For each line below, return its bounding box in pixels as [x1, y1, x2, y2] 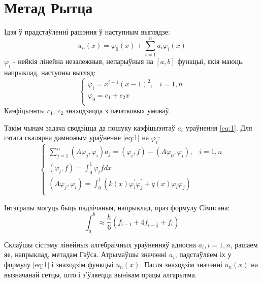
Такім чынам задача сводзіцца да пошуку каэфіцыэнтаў [4, 122, 175, 133]
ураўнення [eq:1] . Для [185, 122, 252, 133]
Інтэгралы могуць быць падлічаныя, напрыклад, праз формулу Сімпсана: [4, 202, 230, 212]
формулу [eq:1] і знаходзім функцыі [4, 259, 114, 269]
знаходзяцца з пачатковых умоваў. [65, 105, 171, 115]
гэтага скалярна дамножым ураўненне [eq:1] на [4, 132, 149, 143]
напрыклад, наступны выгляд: [4, 67, 96, 77]
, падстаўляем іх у [175, 249, 232, 260]
